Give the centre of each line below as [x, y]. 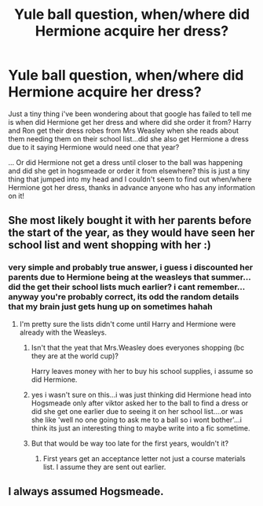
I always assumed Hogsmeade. [86, 491]
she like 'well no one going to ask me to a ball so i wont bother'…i [136, 420]
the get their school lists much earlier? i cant [109, 287]
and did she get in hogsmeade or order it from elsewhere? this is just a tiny [129, 170]
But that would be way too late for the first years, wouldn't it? [130, 443]
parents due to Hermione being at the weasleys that [109, 277]
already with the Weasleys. [63, 332]
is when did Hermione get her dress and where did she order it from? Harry [130, 122]
